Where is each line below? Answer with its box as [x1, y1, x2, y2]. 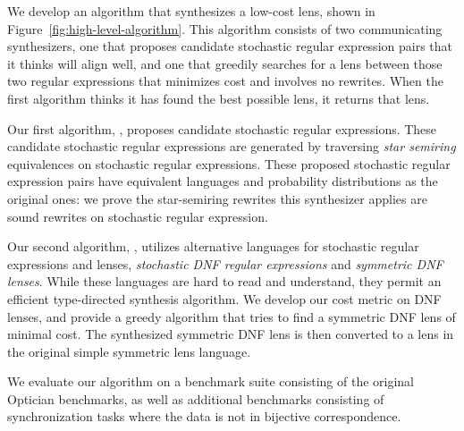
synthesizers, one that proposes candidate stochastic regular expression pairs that [7, 37, 452, 55]
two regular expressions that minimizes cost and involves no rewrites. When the [7, 72, 443, 90]
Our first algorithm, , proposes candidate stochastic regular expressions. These [7, 119, 437, 138]
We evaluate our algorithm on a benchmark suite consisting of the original [7, 372, 415, 391]
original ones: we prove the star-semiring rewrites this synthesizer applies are [7, 189, 427, 207]
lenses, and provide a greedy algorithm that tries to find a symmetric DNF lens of [7, 307, 456, 325]
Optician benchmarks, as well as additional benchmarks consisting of [7, 389, 384, 408]
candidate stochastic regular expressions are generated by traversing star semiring [7, 137, 456, 156]
